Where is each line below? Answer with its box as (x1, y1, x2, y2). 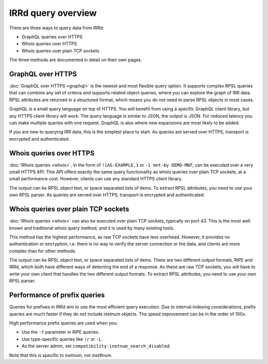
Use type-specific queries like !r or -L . (21, 336, 103, 342)
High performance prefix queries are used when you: (9, 320, 118, 326)
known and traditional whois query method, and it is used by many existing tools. (9, 225, 175, 231)
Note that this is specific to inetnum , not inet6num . (9, 352, 113, 358)
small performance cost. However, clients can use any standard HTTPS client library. (9, 176, 183, 182)
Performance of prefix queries (9, 291, 105, 299)
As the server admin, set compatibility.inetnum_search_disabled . (21, 343, 171, 349)
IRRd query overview (9, 7, 97, 18)
